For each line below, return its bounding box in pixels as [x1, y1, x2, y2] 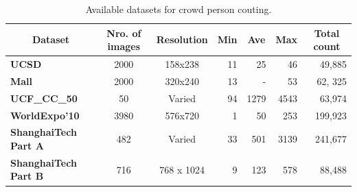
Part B [10, 169, 44, 183]
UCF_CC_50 [10, 91, 78, 105]
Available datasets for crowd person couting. [85, 2, 272, 16]
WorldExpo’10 [10, 108, 80, 122]
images [107, 39, 141, 53]
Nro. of [106, 25, 141, 40]
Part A [10, 139, 44, 152]
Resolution [156, 32, 208, 47]
